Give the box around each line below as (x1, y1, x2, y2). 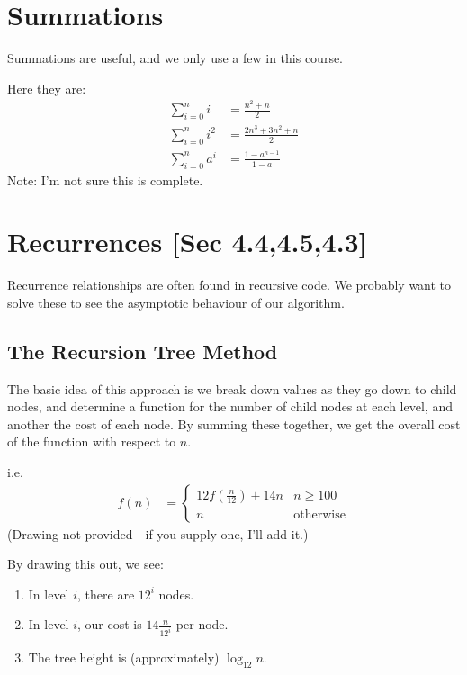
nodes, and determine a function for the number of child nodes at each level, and (7, 397, 453, 416)
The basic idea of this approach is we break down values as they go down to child (7, 379, 457, 398)
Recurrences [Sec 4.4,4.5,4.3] (7, 223, 367, 260)
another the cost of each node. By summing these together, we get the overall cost (7, 414, 461, 433)
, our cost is (77, 615, 142, 634)
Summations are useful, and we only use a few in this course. (7, 49, 344, 67)
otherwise (293, 508, 346, 521)
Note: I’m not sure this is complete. (7, 170, 203, 189)
